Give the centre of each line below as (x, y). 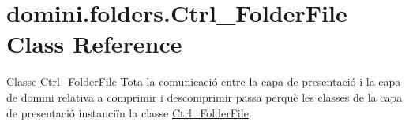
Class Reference (94, 44)
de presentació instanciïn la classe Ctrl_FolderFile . (129, 112)
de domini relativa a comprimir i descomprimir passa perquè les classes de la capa (204, 96)
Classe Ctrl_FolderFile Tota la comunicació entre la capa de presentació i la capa (204, 82)
